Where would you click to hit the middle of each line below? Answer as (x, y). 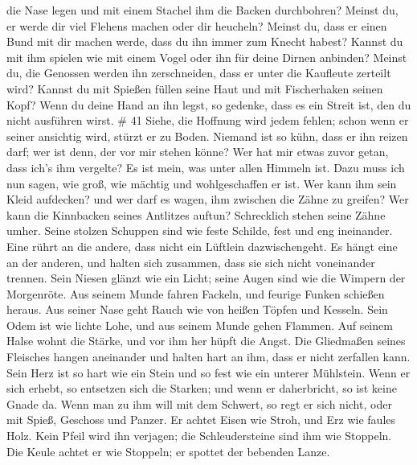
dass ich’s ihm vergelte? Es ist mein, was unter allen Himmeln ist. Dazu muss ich (206, 167)
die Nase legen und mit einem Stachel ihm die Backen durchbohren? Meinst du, (202, 10)
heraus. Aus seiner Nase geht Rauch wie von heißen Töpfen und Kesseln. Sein (197, 309)
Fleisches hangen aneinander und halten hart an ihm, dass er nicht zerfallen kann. (208, 357)
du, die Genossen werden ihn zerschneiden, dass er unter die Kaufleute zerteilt (199, 73)
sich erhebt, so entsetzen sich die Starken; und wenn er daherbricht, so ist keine (202, 388)
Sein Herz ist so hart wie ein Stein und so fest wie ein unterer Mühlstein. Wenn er (208, 372)
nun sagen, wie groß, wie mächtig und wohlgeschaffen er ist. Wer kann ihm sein (202, 183)
